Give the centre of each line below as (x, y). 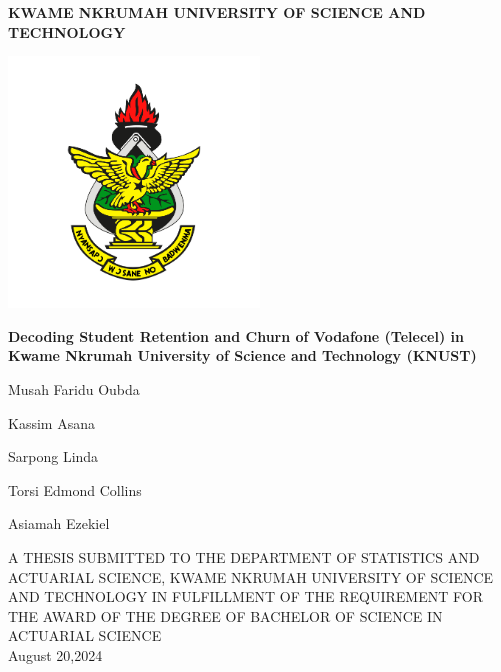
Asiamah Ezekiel (59, 523)
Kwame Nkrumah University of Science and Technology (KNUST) (242, 355)
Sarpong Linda (53, 456)
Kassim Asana (51, 422)
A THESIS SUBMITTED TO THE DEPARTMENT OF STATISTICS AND (244, 556)
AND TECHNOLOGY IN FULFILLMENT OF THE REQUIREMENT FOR (245, 596)
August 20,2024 (55, 654)
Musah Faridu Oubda (74, 388)
